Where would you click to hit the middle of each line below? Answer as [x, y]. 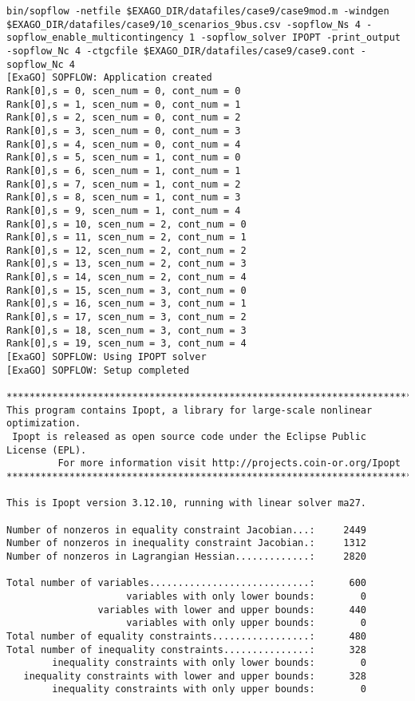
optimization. [44, 424]
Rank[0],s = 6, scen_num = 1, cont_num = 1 [124, 170]
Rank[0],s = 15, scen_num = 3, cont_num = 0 [126, 290]
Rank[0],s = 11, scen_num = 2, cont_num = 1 [126, 238]
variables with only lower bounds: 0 [247, 596]
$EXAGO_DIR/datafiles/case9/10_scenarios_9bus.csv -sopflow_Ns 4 [184, 24]
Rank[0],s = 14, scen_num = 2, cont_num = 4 [126, 277]
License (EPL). [47, 450]
